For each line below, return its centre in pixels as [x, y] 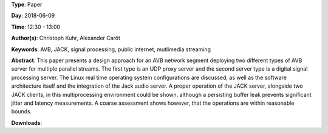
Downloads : [27, 122]
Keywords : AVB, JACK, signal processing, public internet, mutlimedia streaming [111, 49]
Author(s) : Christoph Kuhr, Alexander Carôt [66, 38]
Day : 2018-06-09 [33, 16]
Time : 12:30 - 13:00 [36, 27]
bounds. [22, 111]
